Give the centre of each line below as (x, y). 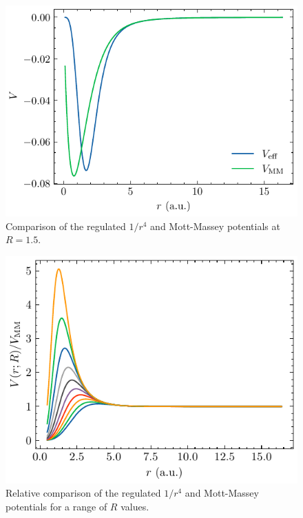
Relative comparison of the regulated (83, 493)
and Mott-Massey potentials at (215, 226)
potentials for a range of (56, 506)
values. (135, 506)
